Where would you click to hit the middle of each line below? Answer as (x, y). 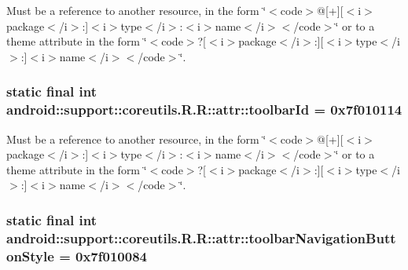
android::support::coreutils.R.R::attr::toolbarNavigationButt (201, 237)
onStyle (30, 255)
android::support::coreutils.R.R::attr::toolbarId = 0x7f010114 (204, 109)
